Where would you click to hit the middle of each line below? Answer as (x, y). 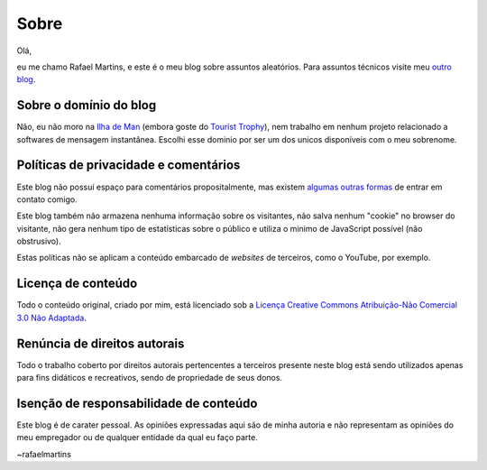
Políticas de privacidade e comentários (129, 166)
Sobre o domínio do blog (87, 105)
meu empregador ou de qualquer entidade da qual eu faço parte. (138, 438)
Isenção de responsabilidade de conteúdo (137, 403)
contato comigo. (47, 199)
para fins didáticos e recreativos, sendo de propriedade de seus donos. (150, 378)
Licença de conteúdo (77, 284)
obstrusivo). (39, 241)
